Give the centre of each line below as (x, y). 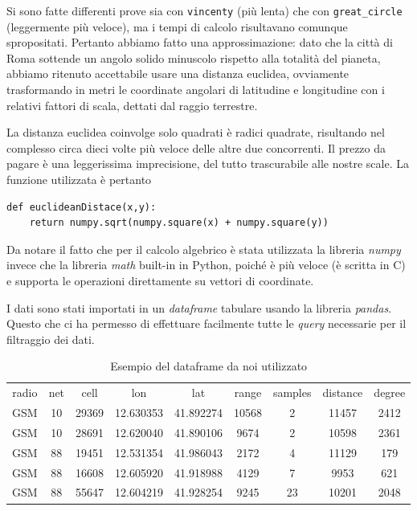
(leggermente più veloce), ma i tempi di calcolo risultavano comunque (177, 26)
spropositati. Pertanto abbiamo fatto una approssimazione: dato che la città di (200, 42)
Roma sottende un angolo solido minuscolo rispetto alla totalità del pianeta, (194, 57)
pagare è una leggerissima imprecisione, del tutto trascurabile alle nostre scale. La (208, 164)
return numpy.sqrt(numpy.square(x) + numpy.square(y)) (179, 223)
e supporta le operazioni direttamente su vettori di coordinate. (160, 280)
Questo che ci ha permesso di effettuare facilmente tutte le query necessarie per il (206, 323)
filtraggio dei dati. (51, 339)
